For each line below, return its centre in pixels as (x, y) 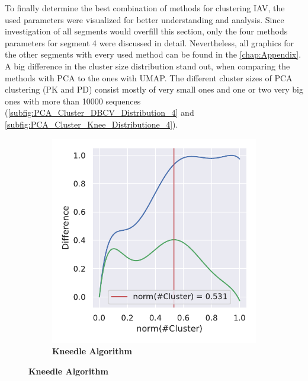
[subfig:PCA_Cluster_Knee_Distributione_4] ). (92, 124)
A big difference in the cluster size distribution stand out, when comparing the (147, 66)
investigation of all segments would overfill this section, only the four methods (146, 31)
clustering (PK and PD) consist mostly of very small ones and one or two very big (154, 89)
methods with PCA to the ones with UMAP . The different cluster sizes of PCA (149, 77)
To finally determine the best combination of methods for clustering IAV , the (145, 8)
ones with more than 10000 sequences (73, 101)
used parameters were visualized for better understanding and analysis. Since (145, 19)
